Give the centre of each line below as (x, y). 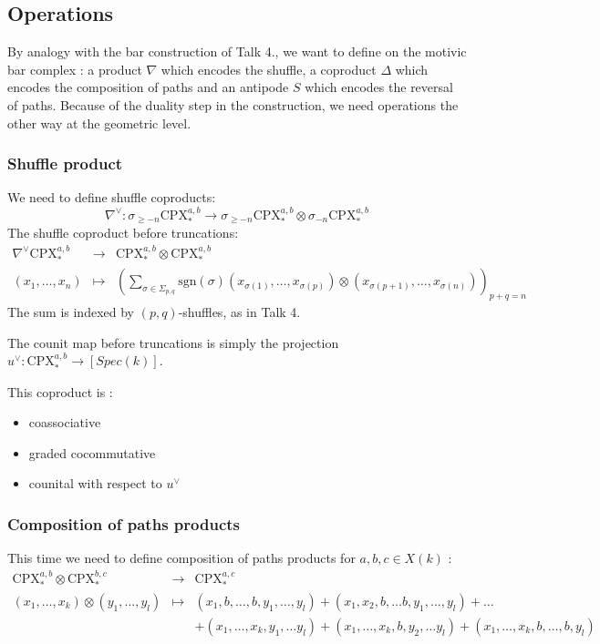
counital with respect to (95, 483)
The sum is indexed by (71, 311)
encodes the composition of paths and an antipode (148, 87)
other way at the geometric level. (99, 123)
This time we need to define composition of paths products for (181, 558)
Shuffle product (65, 164)
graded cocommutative (92, 452)
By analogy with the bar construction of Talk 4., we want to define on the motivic (237, 51)
